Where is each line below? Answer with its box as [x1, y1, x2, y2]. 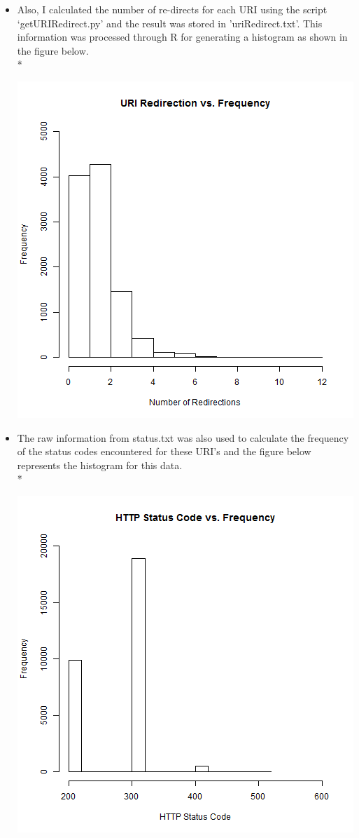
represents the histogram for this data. [17, 457, 183, 472]
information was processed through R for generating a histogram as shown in [17, 29, 348, 44]
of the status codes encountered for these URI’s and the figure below [17, 444, 311, 459]
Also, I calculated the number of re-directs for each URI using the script [17, 2, 328, 16]
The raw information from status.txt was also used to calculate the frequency [17, 430, 349, 445]
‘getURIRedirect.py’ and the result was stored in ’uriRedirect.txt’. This [17, 15, 323, 30]
